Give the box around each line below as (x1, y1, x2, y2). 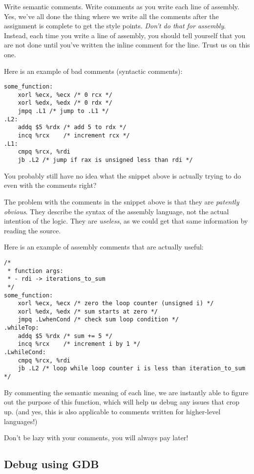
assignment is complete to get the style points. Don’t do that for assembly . (4, 21, 226, 31)
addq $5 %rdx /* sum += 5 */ (18, 332, 112, 339)
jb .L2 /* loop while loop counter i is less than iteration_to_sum (18, 365, 245, 372)
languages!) (4, 416, 38, 426)
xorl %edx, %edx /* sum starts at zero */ (18, 308, 158, 315)
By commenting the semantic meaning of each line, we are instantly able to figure (4, 387, 249, 397)
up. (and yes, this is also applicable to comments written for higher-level (4, 406, 221, 416)
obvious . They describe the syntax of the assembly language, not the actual (4, 206, 229, 216)
